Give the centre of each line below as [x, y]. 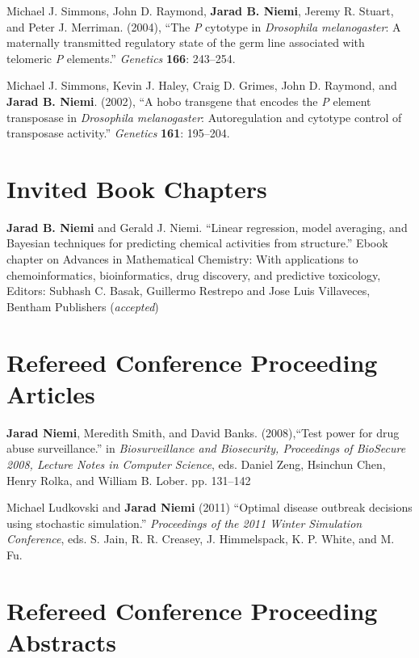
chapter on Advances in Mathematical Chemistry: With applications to [182, 259]
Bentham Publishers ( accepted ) [83, 306]
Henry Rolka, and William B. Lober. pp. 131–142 [129, 480]
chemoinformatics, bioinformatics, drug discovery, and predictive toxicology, [194, 274]
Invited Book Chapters [137, 188]
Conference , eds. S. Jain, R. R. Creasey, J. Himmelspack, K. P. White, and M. [201, 539]
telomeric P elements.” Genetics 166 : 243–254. [121, 58]
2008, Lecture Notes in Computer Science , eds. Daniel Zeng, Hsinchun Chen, [196, 464]
